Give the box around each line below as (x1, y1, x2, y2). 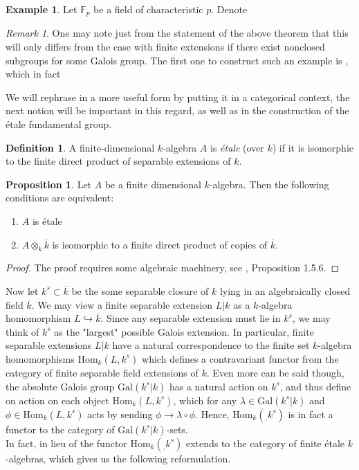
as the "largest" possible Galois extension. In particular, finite (54, 324, 314, 338)
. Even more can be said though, (206, 365, 344, 379)
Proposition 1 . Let (6, 177, 92, 191)
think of (6, 324, 39, 338)
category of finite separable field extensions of (6, 365, 199, 379)
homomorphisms (6, 351, 75, 365)
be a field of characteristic (93, 2, 203, 16)
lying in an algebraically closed (219, 283, 351, 298)
